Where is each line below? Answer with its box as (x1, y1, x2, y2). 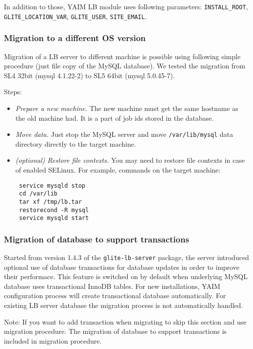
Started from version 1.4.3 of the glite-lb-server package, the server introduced (4, 252, 249, 262)
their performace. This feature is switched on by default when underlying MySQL (4, 271, 248, 282)
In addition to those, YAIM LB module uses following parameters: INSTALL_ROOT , (4, 1, 248, 11)
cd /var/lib (19, 190, 58, 197)
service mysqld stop (19, 182, 85, 189)
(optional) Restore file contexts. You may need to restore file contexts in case (15, 155, 245, 165)
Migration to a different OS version (4, 32, 146, 44)
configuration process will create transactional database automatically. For (4, 290, 226, 301)
